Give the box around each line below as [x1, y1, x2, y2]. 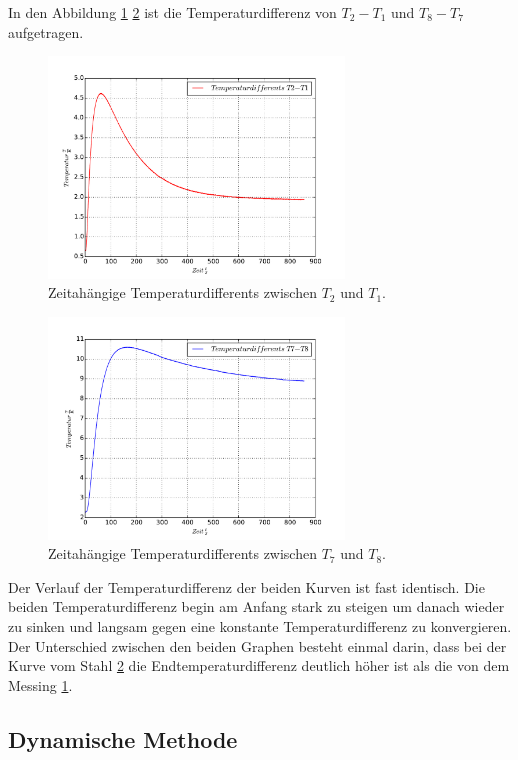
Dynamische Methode [8, 723, 238, 754]
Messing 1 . [8, 674, 73, 695]
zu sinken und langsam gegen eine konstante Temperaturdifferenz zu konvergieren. [8, 615, 512, 636]
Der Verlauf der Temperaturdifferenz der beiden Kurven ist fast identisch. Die [8, 576, 485, 597]
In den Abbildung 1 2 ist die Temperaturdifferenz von [8, 2, 337, 22]
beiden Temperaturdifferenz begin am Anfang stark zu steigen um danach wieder [8, 596, 505, 617]
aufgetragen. [8, 21, 84, 42]
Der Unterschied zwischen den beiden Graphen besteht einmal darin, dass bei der [8, 635, 507, 656]
